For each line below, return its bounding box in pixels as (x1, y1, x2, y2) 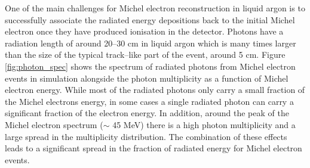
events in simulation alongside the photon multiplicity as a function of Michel (5, 71, 288, 84)
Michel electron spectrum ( (5, 118, 103, 130)
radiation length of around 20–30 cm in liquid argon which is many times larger (5, 36, 296, 49)
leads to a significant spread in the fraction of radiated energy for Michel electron (5, 142, 302, 154)
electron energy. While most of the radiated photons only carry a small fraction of (5, 83, 305, 96)
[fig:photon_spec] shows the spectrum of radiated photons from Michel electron (5, 60, 296, 72)
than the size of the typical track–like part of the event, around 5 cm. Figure (5, 48, 286, 61)
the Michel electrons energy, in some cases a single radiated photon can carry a (5, 95, 294, 107)
